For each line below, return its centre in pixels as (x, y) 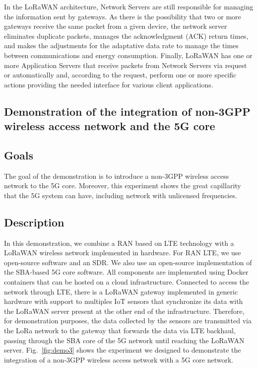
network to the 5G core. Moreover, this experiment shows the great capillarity (123, 185)
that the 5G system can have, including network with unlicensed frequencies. (121, 195)
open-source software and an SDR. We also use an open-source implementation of (128, 262)
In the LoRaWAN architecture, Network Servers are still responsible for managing (129, 6)
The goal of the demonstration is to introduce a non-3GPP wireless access (117, 176)
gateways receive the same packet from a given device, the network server (116, 26)
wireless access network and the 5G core (110, 126)
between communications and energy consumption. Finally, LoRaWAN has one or (128, 55)
